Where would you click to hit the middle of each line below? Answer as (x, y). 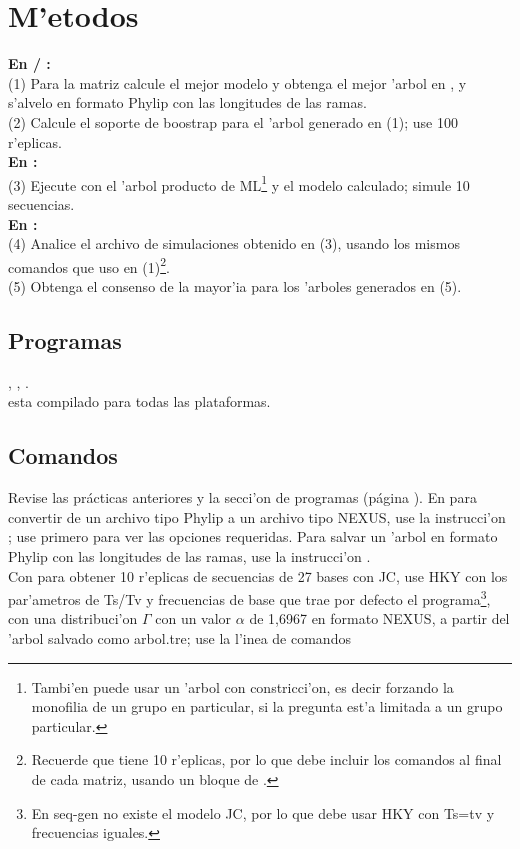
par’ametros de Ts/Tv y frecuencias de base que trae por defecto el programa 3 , (249, 597)
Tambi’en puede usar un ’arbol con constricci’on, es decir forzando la (242, 686)
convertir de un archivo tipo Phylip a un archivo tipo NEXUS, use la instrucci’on (257, 516)
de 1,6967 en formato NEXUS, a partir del (379, 618)
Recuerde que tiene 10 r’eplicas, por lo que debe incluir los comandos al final (266, 759)
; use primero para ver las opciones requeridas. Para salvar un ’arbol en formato (253, 536)
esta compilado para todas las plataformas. (139, 401)
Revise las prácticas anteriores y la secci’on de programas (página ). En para (242, 497)
